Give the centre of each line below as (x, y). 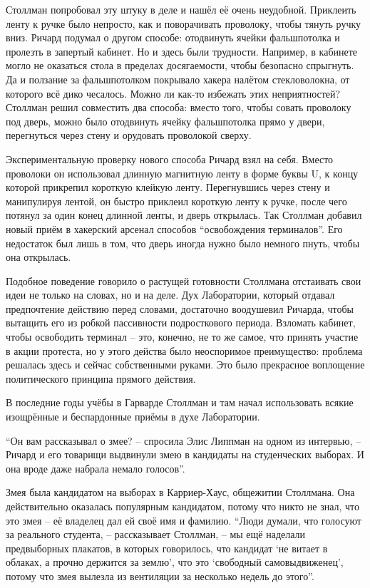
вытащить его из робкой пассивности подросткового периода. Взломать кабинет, (181, 323)
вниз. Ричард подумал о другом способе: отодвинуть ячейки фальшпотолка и (173, 37)
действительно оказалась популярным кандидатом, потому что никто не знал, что (183, 506)
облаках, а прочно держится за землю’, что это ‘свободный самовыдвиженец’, (175, 562)
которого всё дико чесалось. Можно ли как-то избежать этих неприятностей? (173, 93)
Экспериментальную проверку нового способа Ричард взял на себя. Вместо (170, 159)
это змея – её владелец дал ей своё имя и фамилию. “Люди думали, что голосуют (184, 520)
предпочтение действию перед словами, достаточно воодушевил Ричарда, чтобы (180, 308)
